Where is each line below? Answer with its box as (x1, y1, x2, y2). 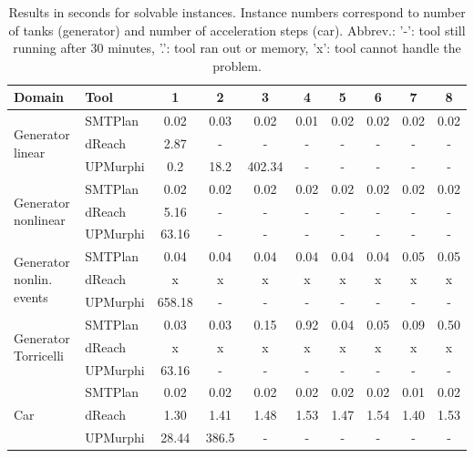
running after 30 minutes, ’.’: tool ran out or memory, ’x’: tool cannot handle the (13, 38, 461, 57)
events (14, 287, 48, 306)
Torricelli (14, 346, 64, 365)
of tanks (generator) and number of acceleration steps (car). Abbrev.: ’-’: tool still (8, 20, 466, 39)
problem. (212, 56, 262, 75)
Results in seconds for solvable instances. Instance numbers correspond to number (8, 3, 466, 21)
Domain (14, 87, 65, 107)
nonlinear (14, 210, 66, 229)
